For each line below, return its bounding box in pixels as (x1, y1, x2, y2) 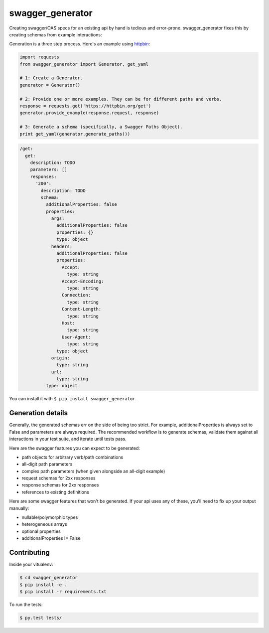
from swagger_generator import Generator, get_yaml (19, 61, 149, 67)
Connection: (61, 292, 91, 298)
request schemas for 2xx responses (21, 475, 96, 481)
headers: (51, 243, 73, 249)
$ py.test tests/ (19, 615, 62, 621)
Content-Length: (61, 307, 102, 312)
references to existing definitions (21, 489, 89, 495)
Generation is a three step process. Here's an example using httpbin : (9, 41, 150, 47)
